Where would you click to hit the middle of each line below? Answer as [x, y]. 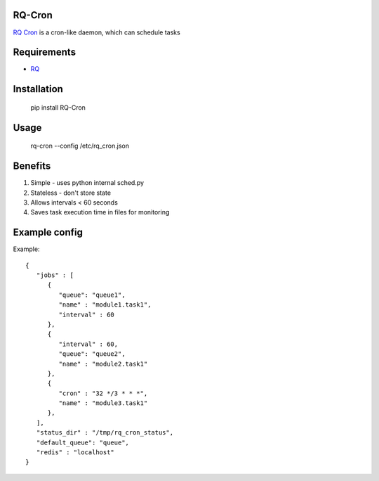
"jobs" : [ [55, 275]
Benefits [32, 166]
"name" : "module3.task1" [103, 403]
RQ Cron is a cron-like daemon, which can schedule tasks [97, 32]
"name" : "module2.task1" [103, 364]
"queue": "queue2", [92, 354]
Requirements [45, 52]
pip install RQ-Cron [58, 107]
